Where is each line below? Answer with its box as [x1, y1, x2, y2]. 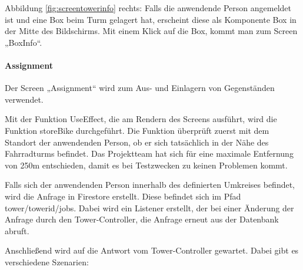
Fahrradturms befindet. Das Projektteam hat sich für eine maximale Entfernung [5, 147, 294, 160]
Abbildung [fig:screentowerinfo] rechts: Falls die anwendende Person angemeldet [5, 2, 291, 14]
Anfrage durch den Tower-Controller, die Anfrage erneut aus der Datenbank [5, 213, 279, 225]
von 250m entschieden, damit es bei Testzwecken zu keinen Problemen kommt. [5, 158, 288, 171]
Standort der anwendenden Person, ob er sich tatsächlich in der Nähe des [5, 136, 269, 148]
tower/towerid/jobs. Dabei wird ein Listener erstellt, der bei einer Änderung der [5, 201, 294, 214]
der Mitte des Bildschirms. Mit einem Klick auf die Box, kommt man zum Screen [5, 25, 298, 37]
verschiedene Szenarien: [5, 255, 89, 268]
